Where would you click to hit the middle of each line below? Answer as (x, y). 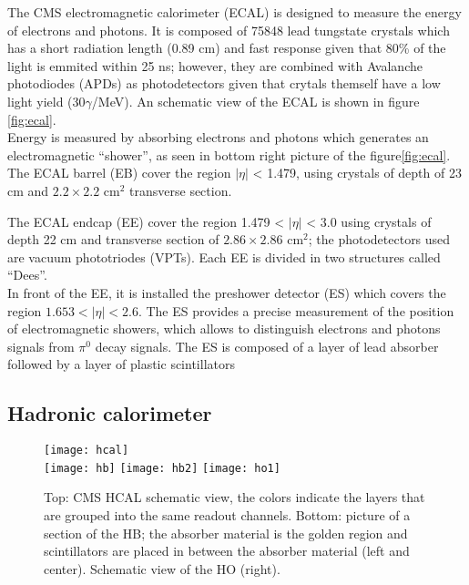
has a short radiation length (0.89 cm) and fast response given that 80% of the (227, 48)
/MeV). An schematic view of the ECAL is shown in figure (255, 101)
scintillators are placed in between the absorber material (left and (227, 551)
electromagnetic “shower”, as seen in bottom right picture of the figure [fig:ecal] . (229, 154)
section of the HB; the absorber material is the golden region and (226, 533)
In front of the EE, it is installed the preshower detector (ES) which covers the (227, 292)
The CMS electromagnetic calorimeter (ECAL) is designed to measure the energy (234, 12)
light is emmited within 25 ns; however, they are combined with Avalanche (215, 65)
